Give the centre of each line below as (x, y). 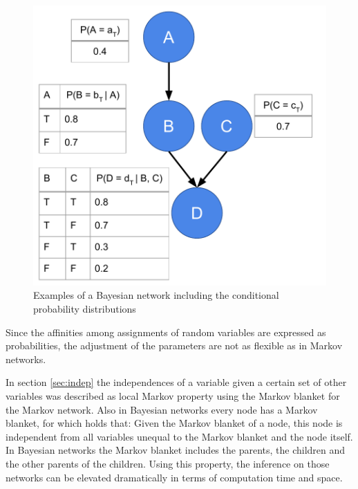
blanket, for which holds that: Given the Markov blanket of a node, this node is (174, 423)
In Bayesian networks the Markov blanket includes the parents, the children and (176, 450)
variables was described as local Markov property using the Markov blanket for (173, 395)
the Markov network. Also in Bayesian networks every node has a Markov (162, 409)
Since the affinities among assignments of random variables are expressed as (166, 332)
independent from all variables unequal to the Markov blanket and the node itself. (179, 436)
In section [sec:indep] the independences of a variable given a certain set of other (176, 382)
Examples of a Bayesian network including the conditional (156, 295)
